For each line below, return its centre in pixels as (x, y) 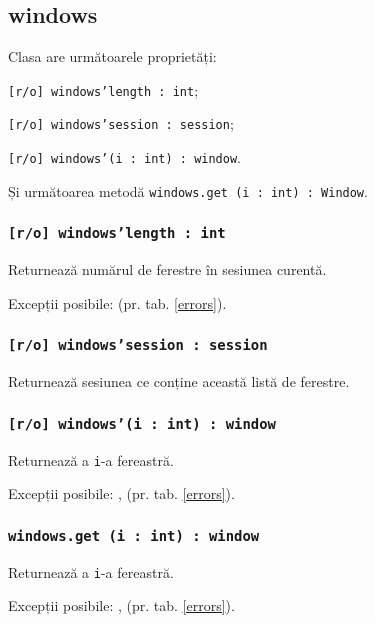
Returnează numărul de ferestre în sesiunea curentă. (167, 269)
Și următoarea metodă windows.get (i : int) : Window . (188, 190)
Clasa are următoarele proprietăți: (112, 56)
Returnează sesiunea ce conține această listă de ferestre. (179, 381)
